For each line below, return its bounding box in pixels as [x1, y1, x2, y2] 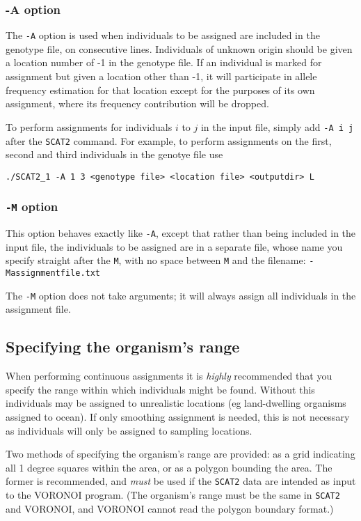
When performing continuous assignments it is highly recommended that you [6, 368, 332, 383]
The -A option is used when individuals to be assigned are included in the [6, 28, 320, 42]
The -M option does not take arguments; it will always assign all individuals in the [6, 288, 356, 302]
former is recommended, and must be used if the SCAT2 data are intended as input [6, 474, 356, 488]
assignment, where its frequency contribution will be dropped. [6, 96, 269, 111]
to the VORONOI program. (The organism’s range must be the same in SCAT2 [6, 488, 340, 502]
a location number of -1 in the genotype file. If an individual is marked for [6, 55, 322, 70]
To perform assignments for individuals [6, 119, 173, 134]
